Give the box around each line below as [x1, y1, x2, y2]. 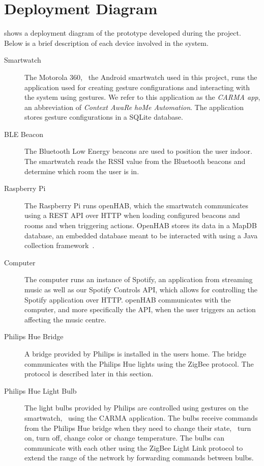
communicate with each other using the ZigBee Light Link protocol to [24, 442, 243, 453]
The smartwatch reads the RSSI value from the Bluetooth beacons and [24, 156, 246, 167]
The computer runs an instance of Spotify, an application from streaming [24, 274, 253, 285]
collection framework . [24, 240, 95, 251]
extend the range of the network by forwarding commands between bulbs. [24, 452, 254, 463]
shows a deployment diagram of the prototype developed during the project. [4, 28, 241, 38]
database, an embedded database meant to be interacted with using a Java [24, 230, 258, 240]
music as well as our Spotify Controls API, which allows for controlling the [24, 284, 258, 294]
